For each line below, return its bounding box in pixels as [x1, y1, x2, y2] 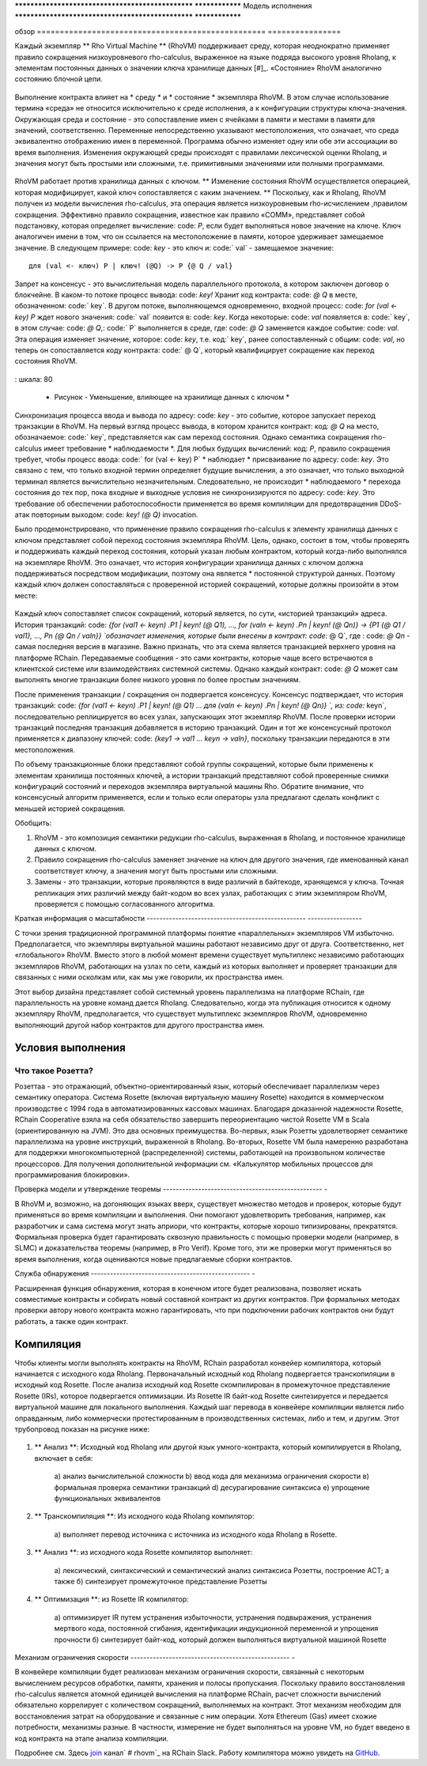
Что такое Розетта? [14, 1065, 94, 1076]
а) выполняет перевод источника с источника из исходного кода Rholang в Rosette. [54, 1530, 338, 1539]
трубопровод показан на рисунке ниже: [14, 1424, 150, 1434]
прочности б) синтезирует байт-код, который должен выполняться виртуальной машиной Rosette [54, 1635, 387, 1644]
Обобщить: [14, 818, 52, 828]
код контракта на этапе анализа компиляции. [14, 1734, 169, 1743]
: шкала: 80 [14, 374, 53, 383]
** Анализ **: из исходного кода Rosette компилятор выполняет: [34, 1548, 253, 1557]
